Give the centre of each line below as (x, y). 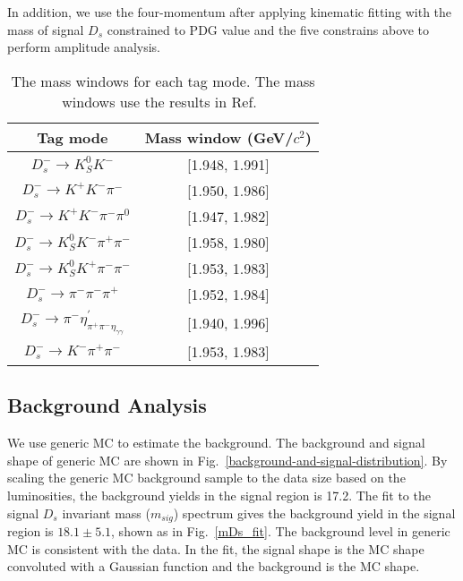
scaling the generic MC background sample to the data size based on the (206, 478)
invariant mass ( (106, 513)
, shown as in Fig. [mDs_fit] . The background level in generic (281, 531)
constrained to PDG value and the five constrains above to (268, 29)
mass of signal (46, 29)
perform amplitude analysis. (84, 47)
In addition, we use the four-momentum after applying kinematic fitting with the (230, 12)
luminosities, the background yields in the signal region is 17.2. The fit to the (219, 495)
